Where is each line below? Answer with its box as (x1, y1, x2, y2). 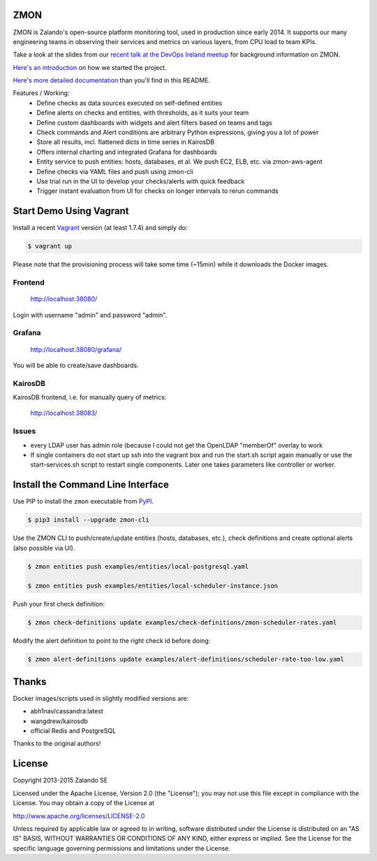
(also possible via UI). (13, 543, 75, 552)
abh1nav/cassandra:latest (30, 707, 104, 716)
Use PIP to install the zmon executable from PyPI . (13, 497, 154, 506)
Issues (13, 427, 36, 436)
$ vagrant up (27, 242, 73, 250)
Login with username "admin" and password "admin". (13, 311, 168, 319)
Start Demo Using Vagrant (13, 205, 129, 217)
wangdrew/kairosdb (30, 717, 89, 725)
